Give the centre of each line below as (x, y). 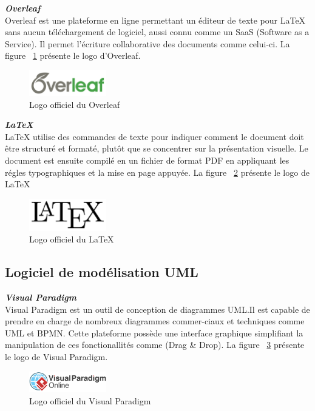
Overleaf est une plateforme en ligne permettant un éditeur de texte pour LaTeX (155, 20)
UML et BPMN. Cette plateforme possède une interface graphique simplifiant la (154, 332)
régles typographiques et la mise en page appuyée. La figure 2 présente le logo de (157, 172)
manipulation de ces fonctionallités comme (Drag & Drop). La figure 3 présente (155, 345)
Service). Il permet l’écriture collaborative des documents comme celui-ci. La (147, 43)
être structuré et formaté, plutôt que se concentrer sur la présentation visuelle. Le (157, 148)
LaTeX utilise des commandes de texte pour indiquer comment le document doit (154, 136)
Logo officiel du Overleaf (75, 104)
